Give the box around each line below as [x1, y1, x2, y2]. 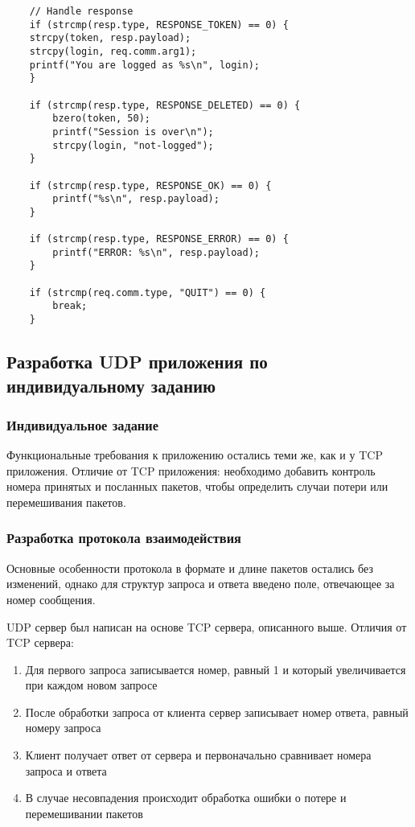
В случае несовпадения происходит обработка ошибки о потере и [25, 789, 347, 806]
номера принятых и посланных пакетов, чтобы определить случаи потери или [6, 478, 388, 495]
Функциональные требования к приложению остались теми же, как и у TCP [6, 446, 383, 463]
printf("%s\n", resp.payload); [52, 193, 220, 205]
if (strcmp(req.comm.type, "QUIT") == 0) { [29, 286, 266, 298]
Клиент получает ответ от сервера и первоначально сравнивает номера [25, 747, 372, 763]
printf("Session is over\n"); [52, 125, 214, 138]
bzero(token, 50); [52, 113, 150, 125]
